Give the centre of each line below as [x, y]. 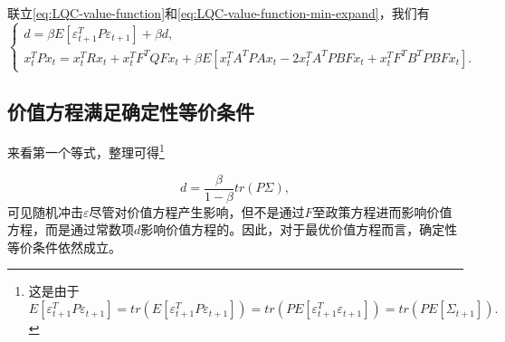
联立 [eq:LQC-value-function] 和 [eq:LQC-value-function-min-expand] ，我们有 [219, 13]
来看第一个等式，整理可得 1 [86, 151]
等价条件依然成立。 [64, 247]
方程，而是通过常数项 [71, 229]
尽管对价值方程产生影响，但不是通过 [197, 211]
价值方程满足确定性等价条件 [131, 111]
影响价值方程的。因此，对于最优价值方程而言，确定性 [299, 229]
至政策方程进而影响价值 [382, 211]
